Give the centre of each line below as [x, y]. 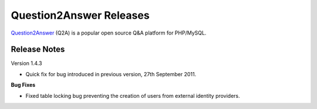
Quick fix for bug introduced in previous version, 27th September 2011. [111, 74]
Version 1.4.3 [26, 63]
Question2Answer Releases [80, 15]
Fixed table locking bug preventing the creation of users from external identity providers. [133, 96]
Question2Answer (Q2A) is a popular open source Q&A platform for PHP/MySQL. [109, 33]
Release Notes [38, 50]
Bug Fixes [23, 85]
